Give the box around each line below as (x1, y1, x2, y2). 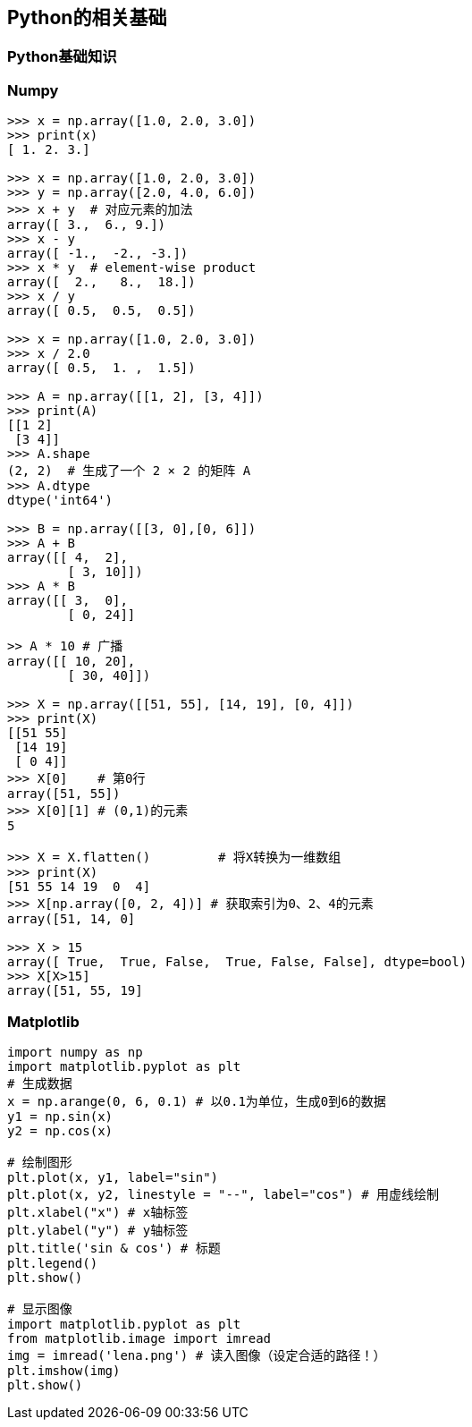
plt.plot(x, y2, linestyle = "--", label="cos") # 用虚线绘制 (7, 1186, 440, 1202)
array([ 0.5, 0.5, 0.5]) (7, 303, 196, 319)
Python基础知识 (7, 47, 117, 66)
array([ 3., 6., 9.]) (7, 217, 166, 233)
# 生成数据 (7, 1075, 72, 1091)
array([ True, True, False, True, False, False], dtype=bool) (7, 955, 468, 970)
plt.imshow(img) (7, 1363, 121, 1378)
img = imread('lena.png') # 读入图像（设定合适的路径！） (7, 1347, 386, 1363)
